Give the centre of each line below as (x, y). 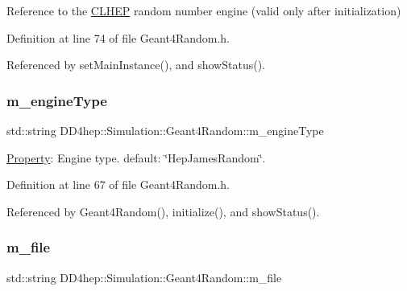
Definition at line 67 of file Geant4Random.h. (118, 184)
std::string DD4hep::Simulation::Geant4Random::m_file (144, 277)
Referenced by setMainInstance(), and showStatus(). (136, 65)
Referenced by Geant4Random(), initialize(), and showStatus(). (163, 211)
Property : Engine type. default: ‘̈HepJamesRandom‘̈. (136, 157)
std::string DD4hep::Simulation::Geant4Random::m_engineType (165, 130)
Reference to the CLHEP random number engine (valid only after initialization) (204, 10)
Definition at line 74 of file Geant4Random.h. (118, 37)
